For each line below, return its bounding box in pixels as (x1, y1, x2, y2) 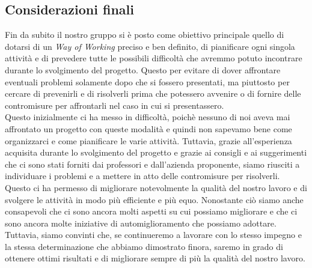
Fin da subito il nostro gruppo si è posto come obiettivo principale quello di (5, 28, 284, 41)
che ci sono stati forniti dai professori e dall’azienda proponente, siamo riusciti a (5, 157, 300, 170)
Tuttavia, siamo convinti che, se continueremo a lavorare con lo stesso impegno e (5, 228, 302, 241)
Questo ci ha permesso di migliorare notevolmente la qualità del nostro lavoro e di (5, 181, 307, 193)
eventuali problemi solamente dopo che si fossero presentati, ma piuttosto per (5, 75, 290, 88)
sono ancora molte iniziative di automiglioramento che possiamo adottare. (5, 216, 277, 229)
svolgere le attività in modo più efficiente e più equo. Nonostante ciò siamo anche (5, 193, 304, 206)
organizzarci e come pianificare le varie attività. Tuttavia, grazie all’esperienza (5, 134, 292, 147)
